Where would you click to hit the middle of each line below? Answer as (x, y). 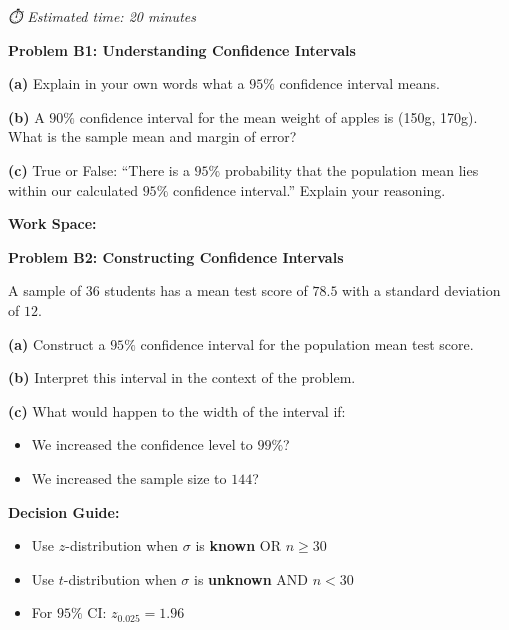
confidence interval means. (359, 83)
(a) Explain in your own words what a (126, 83)
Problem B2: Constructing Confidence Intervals (176, 256)
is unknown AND (251, 578)
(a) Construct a (57, 343)
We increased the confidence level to (142, 444)
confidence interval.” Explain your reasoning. (309, 189)
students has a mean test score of (206, 290)
